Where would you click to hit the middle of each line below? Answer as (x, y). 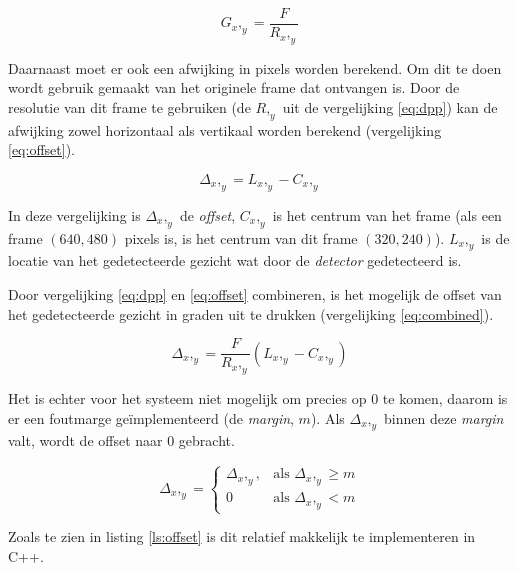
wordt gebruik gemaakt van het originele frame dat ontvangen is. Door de (234, 87)
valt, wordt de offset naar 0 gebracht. (121, 440)
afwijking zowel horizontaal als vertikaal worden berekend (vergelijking (225, 129)
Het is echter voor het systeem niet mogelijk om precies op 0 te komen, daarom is (258, 398)
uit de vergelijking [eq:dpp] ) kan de (390, 107)
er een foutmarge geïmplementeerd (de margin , (151, 417)
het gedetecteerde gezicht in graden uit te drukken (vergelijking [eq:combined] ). (251, 313)
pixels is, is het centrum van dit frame (241, 237)
